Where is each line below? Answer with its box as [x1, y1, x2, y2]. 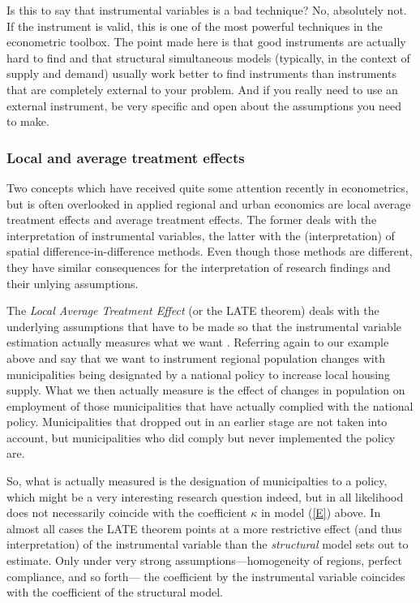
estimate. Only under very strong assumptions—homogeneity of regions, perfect [6, 552, 402, 569]
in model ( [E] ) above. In [260, 504, 381, 521]
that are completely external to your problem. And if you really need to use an [6, 80, 398, 97]
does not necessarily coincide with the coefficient [6, 504, 247, 521]
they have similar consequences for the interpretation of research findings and [6, 258, 391, 275]
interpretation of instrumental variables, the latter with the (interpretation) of [6, 226, 395, 243]
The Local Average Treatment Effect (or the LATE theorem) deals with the [6, 302, 379, 319]
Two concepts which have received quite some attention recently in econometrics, [6, 179, 409, 196]
